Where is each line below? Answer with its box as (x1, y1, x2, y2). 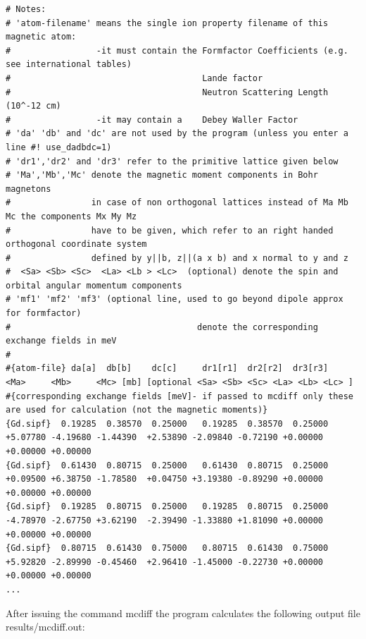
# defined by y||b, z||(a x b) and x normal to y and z (6, 252, 348, 263)
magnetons (6, 183, 51, 194)
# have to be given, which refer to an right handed (6, 225, 334, 236)
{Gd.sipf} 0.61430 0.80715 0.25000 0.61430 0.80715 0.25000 (6, 460, 329, 470)
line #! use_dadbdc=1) (6, 142, 112, 152)
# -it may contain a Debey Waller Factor (6, 114, 298, 125)
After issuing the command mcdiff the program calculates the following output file (6, 605, 360, 620)
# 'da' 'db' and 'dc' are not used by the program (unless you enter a (6, 128, 348, 139)
